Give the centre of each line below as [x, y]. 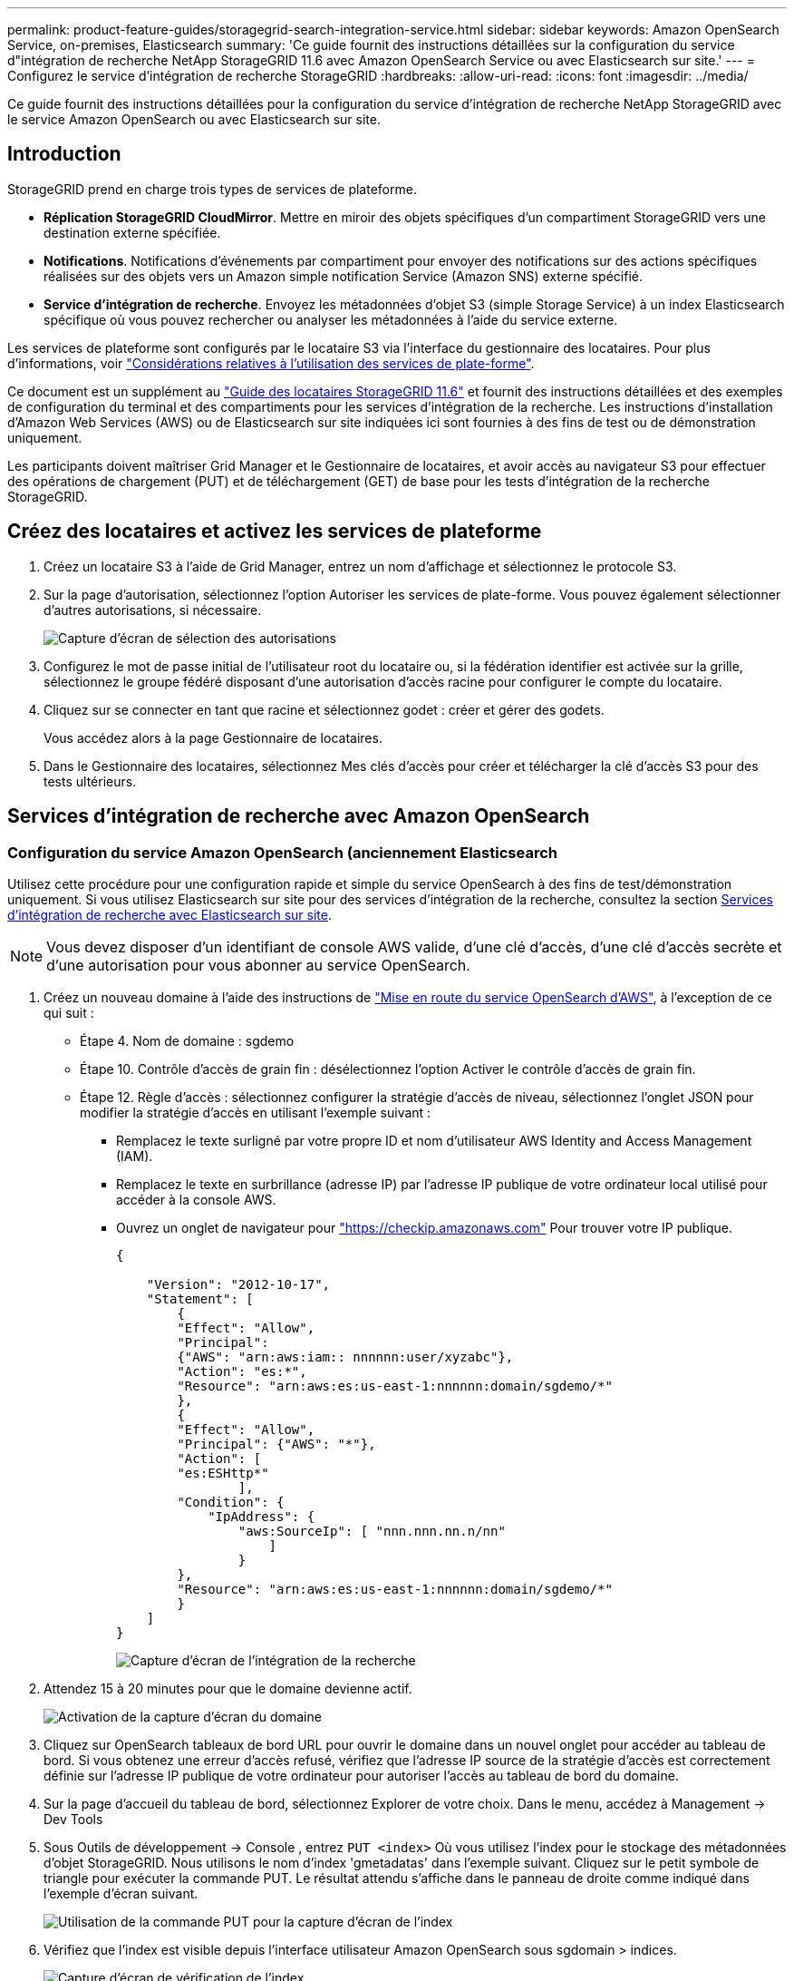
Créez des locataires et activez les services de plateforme [275, 532]
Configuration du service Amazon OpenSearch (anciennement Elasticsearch [282, 852]
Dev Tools [73, 1819]
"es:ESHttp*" [223, 1473]
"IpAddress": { [261, 1516]
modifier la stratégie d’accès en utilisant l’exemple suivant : [256, 1112]
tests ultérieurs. [90, 781]
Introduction [64, 154]
